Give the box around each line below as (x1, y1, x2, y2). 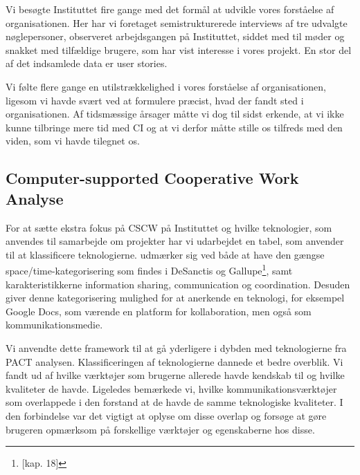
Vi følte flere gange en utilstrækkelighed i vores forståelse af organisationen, (6, 79, 326, 93)
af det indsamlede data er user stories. (6, 56, 168, 71)
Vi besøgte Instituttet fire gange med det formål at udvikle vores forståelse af (6, 2, 334, 16)
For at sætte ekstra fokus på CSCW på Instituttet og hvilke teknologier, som (6, 220, 332, 234)
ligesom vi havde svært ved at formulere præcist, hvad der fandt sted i (6, 93, 304, 107)
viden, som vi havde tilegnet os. (6, 133, 140, 148)
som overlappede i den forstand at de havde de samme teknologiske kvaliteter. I (6, 395, 343, 409)
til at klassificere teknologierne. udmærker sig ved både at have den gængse (6, 247, 325, 261)
